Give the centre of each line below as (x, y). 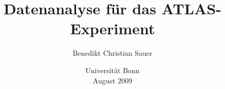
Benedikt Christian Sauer (113, 53)
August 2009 (113, 80)
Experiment (113, 28)
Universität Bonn (113, 70)
